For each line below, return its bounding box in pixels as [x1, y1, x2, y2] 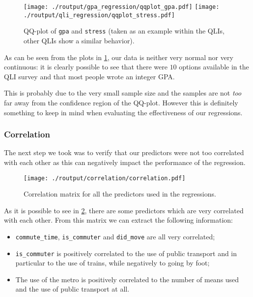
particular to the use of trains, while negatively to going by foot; [15, 258, 210, 268]
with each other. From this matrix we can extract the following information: [4, 215, 233, 225]
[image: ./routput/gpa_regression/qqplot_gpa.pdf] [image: [24, 3, 220, 10]
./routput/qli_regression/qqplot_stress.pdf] [24, 11, 175, 19]
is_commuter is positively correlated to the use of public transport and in [15, 248, 237, 258]
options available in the [179, 62, 249, 72]
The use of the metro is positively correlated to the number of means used [15, 274, 239, 284]
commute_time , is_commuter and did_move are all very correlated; [15, 231, 215, 241]
